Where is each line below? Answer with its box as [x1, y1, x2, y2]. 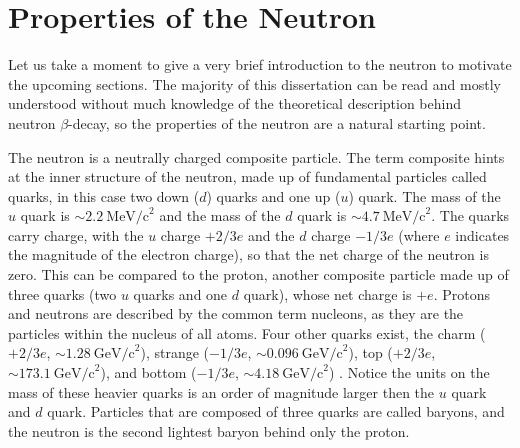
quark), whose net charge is [243, 283, 412, 304]
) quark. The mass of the [348, 185, 501, 206]
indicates [455, 224, 510, 245]
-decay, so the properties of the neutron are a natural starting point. [68, 112, 486, 133]
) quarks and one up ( [206, 185, 341, 206]
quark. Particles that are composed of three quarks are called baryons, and [47, 401, 505, 422]
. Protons [433, 283, 490, 304]
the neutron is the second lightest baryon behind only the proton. [8, 420, 410, 441]
